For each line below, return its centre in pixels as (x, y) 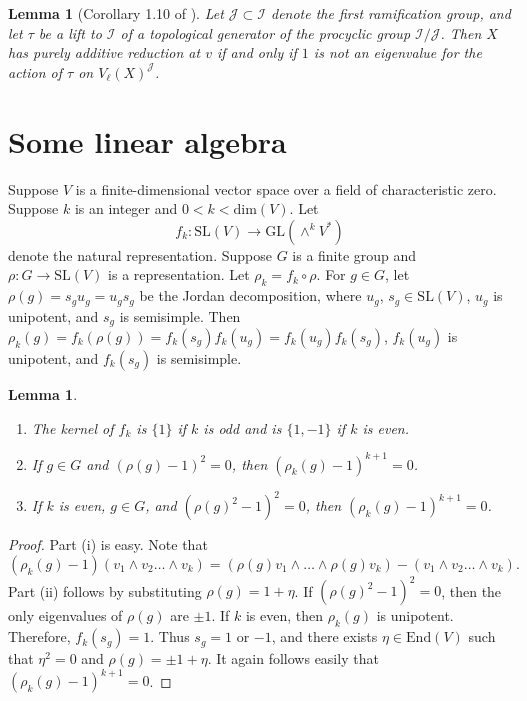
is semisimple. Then (180, 315)
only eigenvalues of (65, 615)
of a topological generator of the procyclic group (265, 32)
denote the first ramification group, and (390, 13)
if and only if (256, 52)
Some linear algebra (147, 140)
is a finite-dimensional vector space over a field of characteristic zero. (286, 188)
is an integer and (126, 208)
